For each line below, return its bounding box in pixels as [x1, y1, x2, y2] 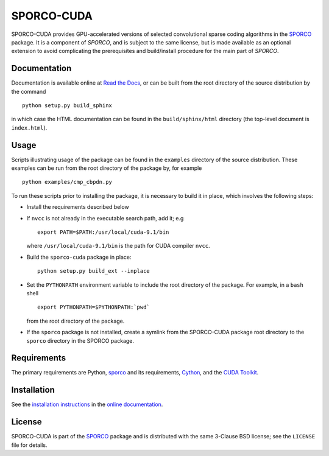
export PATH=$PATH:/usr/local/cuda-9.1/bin [37, 229, 169, 236]
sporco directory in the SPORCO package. [26, 337, 134, 344]
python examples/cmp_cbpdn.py [22, 178, 113, 186]
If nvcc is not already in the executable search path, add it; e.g [26, 214, 184, 222]
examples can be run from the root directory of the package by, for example [11, 164, 202, 172]
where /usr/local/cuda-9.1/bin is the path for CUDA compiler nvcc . [26, 242, 210, 250]
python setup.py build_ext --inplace [37, 268, 150, 275]
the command [11, 88, 46, 95]
